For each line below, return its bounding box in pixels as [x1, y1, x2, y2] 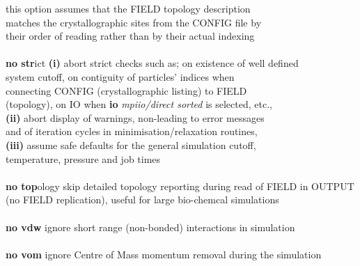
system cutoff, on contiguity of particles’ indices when [6, 69, 235, 84]
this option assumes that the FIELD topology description [6, 1, 251, 15]
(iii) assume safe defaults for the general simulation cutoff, [6, 137, 256, 152]
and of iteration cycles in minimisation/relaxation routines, [6, 124, 258, 139]
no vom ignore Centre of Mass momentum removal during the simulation [6, 247, 322, 261]
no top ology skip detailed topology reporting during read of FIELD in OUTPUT [6, 178, 354, 193]
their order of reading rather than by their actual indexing [6, 29, 255, 43]
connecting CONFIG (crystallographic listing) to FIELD [6, 83, 247, 97]
